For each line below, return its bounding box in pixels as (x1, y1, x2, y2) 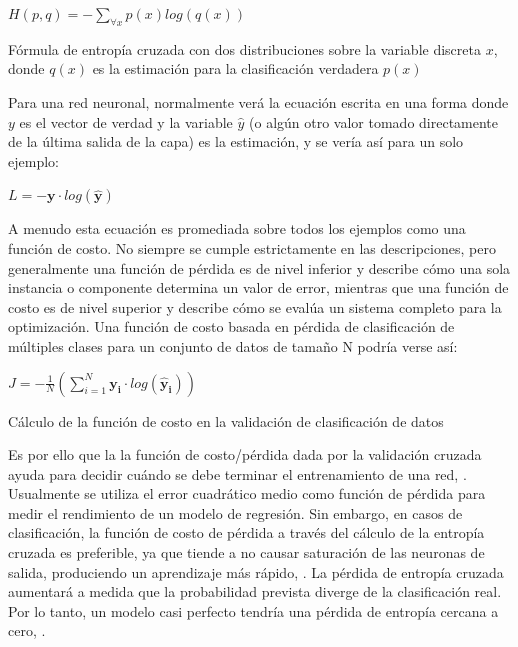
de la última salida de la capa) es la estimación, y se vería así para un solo (8, 131, 464, 152)
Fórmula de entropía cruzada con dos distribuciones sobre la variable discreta (8, 38, 481, 59)
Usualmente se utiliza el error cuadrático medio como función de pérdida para (8, 483, 486, 504)
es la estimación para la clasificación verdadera (92, 58, 379, 79)
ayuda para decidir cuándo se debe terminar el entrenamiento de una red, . (8, 463, 467, 484)
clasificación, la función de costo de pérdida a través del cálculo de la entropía (8, 522, 485, 543)
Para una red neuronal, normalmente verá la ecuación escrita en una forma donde (8, 91, 509, 112)
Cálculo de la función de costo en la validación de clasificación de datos (8, 410, 444, 431)
